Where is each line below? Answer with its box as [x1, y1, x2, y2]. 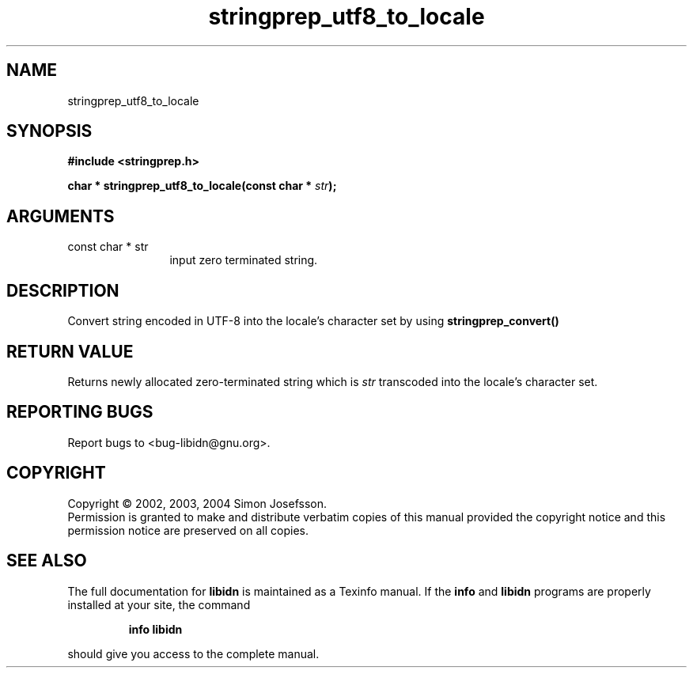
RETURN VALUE [6, 341, 134, 362]
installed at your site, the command [67, 597, 251, 612]
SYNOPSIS [6, 121, 93, 142]
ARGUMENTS [6, 206, 115, 226]
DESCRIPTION [6, 280, 119, 301]
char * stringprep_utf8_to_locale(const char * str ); [67, 179, 337, 193]
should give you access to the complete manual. [67, 646, 320, 661]
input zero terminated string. [169, 253, 318, 267]
